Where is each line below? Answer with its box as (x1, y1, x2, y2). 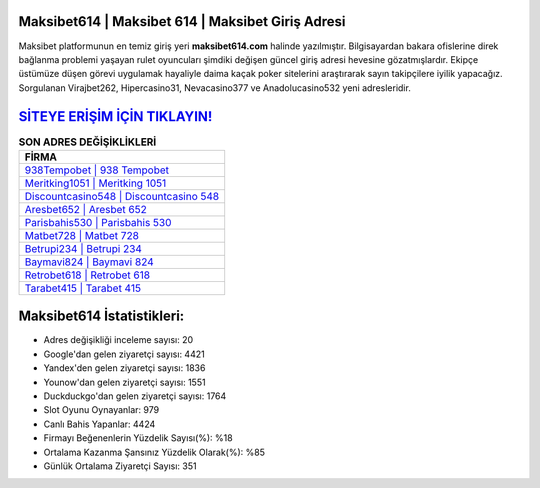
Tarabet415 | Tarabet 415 (24, 281, 142, 295)
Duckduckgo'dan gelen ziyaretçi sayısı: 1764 (43, 390, 227, 402)
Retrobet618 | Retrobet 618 (24, 268, 150, 282)
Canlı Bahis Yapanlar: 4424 (43, 418, 156, 430)
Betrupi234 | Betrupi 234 (24, 241, 142, 255)
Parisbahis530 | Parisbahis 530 (24, 215, 172, 229)
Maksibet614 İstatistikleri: (18, 308, 185, 325)
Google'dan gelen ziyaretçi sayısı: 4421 (43, 348, 205, 360)
